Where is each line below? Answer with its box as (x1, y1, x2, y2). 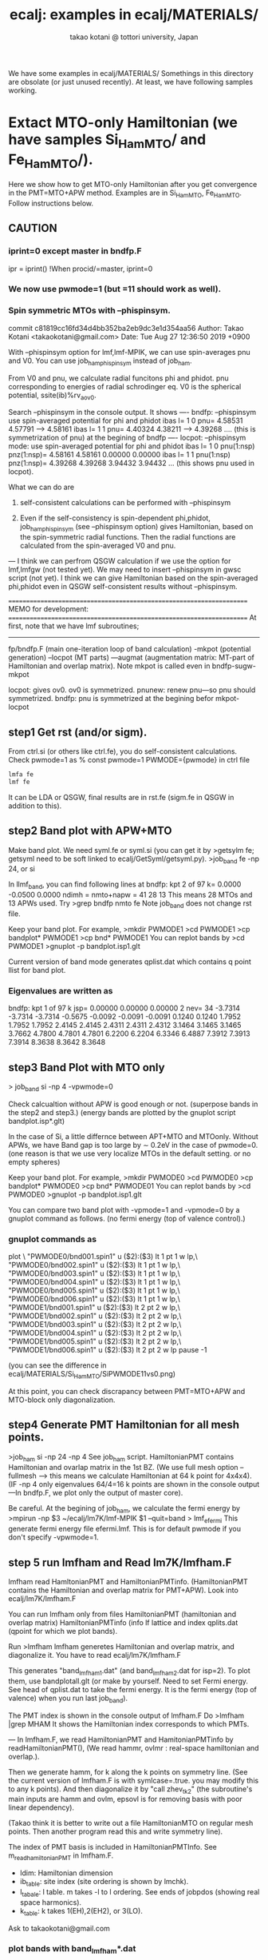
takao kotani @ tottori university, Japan (69, 32, 199, 42)
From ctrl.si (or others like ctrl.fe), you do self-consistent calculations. (8, 746, 238, 756)
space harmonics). (19, 1897, 82, 1907)
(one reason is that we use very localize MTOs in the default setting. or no (8, 1149, 251, 1158)
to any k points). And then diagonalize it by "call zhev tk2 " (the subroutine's (8, 1784, 253, 1795)
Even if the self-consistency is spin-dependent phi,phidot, (19, 513, 211, 523)
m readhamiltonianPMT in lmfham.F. (8, 1850, 114, 1862)
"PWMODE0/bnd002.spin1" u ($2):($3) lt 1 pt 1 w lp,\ (8, 1261, 181, 1270)
